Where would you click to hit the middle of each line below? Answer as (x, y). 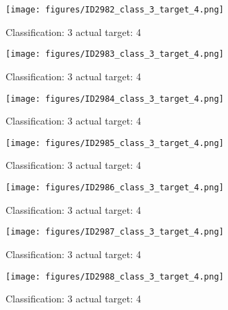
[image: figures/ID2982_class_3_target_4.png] (115, 10)
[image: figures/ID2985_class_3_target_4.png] (115, 143)
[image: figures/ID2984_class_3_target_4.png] (115, 99)
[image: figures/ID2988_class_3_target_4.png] (115, 276)
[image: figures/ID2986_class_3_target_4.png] (115, 188)
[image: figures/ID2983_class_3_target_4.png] (115, 54)
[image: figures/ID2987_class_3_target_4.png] (115, 232)
